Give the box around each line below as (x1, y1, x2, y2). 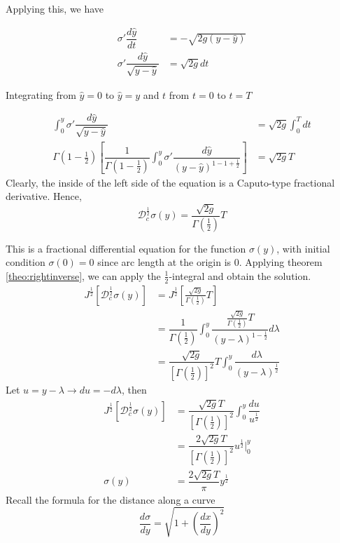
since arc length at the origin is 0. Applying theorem (97, 255, 323, 269)
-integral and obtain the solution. (169, 268, 311, 283)
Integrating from (6, 87, 76, 102)
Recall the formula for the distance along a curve (6, 492, 215, 507)
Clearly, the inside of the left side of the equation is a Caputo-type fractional (6, 175, 335, 189)
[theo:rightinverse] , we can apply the (6, 268, 161, 283)
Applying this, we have (6, 1, 104, 15)
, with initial (276, 241, 330, 255)
